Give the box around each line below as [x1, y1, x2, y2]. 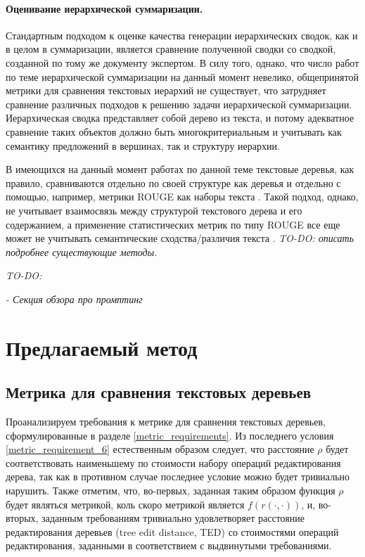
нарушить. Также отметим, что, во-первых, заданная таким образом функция [6, 483, 335, 498]
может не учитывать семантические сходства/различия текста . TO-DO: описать [6, 231, 354, 245]
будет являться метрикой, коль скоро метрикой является [6, 497, 245, 511]
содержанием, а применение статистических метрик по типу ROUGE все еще [6, 217, 340, 231]
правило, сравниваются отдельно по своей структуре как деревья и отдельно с [6, 175, 341, 190]
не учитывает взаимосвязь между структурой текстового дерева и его [6, 203, 302, 217]
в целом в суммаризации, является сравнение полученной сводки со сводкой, [6, 41, 336, 56]
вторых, [6, 511, 39, 525]
